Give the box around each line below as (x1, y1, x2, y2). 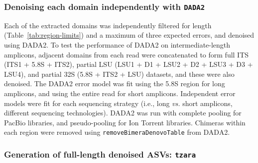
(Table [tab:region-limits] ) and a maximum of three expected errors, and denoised (4, 30, 255, 40)
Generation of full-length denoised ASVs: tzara (4, 148, 196, 160)
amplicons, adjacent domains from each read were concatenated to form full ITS (4, 49, 249, 59)
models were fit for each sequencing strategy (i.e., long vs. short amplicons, (4, 98, 233, 108)
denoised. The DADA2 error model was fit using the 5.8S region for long (4, 78, 225, 89)
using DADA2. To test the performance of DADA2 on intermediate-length (4, 39, 231, 50)
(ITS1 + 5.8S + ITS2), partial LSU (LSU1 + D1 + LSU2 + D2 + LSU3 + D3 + (4, 59, 253, 69)
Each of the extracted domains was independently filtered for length (4, 20, 212, 30)
